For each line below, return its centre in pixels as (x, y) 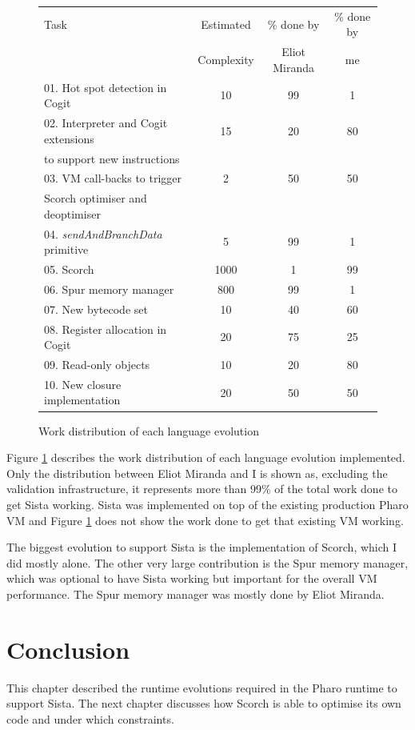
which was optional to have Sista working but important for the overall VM (192, 578)
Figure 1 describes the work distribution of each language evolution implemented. (206, 457)
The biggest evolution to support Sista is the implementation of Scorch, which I (202, 547)
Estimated (226, 24)
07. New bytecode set (96, 309)
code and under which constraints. (90, 718)
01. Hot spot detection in (106, 87)
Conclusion (68, 649)
